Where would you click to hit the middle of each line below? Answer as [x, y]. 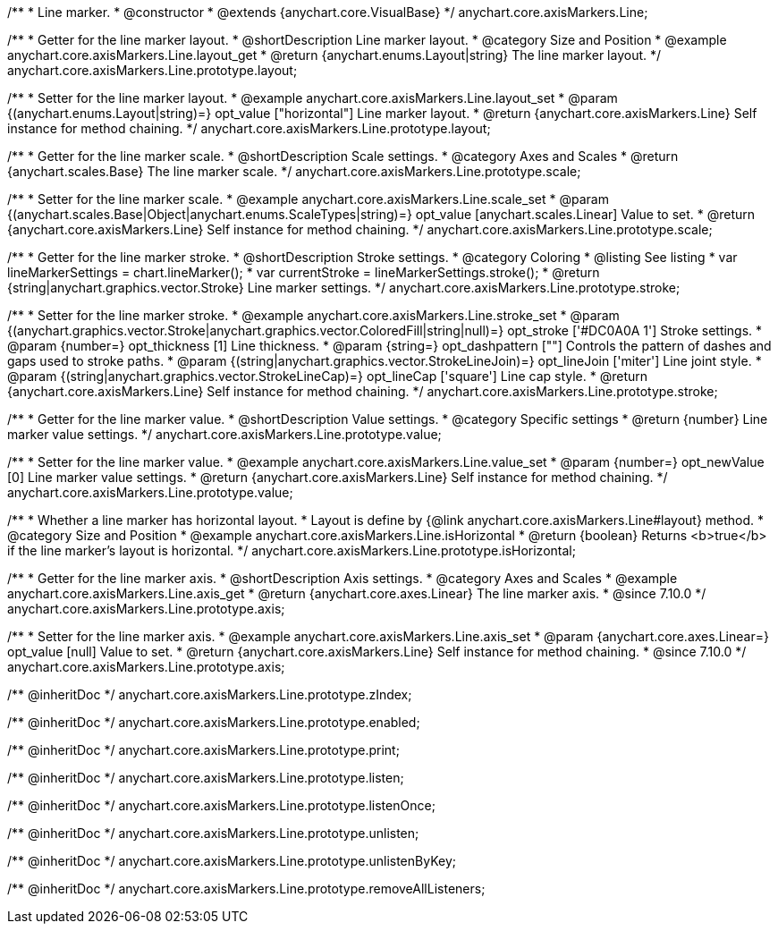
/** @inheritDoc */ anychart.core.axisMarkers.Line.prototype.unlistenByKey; [232, 861]
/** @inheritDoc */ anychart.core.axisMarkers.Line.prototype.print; [203, 750]
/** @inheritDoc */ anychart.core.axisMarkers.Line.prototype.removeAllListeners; [246, 889]
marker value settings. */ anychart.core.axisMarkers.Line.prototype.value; [224, 434]
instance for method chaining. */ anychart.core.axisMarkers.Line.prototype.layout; [249, 128]
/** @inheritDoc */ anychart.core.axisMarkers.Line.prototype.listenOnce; [221, 805]
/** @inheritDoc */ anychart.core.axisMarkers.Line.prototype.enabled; [214, 722]
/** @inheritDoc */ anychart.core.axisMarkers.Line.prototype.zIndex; [210, 694]
